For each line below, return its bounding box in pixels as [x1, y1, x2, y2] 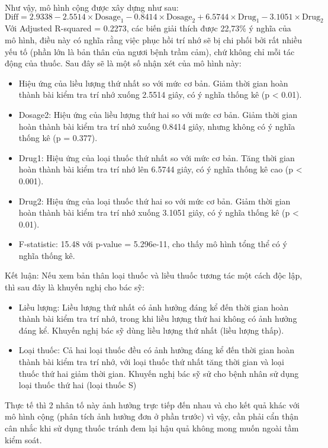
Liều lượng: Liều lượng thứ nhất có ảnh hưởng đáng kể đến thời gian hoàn [18, 300, 289, 313]
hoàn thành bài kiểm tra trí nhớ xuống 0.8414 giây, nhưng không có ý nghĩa [18, 120, 295, 132]
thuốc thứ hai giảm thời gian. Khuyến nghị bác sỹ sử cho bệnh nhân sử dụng [18, 367, 299, 379]
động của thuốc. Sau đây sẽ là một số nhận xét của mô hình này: [5, 57, 242, 69]
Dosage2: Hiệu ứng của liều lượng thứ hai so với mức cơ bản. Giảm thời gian [18, 108, 298, 120]
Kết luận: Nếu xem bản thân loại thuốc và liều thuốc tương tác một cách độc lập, [5, 269, 303, 281]
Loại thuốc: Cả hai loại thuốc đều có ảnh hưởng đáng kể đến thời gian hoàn [18, 344, 295, 356]
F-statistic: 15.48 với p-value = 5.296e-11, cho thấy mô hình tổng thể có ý [18, 238, 287, 250]
